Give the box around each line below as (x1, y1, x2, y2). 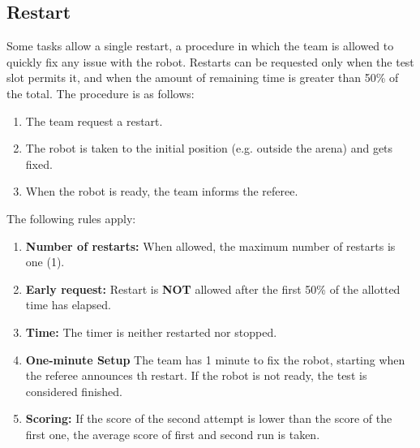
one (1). (25, 253, 65, 270)
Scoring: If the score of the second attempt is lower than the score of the (25, 410, 392, 427)
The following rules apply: (6, 209, 136, 226)
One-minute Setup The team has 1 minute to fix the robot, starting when (25, 351, 405, 368)
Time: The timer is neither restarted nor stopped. (25, 323, 277, 340)
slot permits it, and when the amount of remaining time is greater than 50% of (6, 69, 399, 86)
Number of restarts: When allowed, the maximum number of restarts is (25, 237, 396, 254)
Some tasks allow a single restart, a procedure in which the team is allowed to (6, 37, 394, 54)
